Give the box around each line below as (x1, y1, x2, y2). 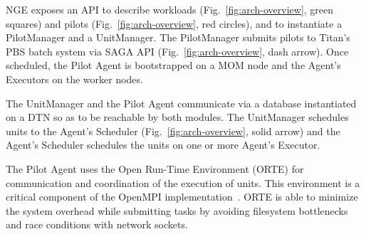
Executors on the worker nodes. (6, 71, 143, 86)
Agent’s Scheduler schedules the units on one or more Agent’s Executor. (6, 137, 320, 152)
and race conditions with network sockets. (6, 217, 188, 232)
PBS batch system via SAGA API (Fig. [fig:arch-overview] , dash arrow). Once (6, 43, 349, 58)
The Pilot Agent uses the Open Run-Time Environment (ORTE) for (6, 161, 304, 176)
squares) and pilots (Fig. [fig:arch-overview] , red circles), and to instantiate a (6, 16, 343, 31)
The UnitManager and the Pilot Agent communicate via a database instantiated (6, 95, 357, 110)
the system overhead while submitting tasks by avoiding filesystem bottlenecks (6, 203, 348, 218)
